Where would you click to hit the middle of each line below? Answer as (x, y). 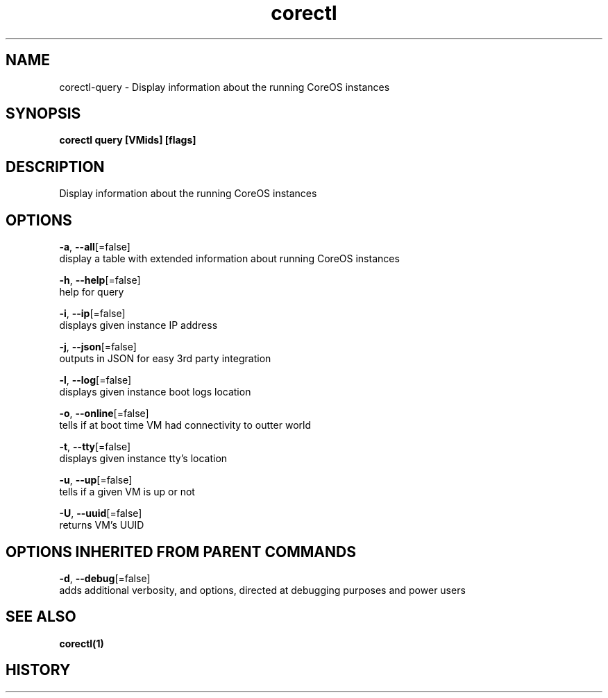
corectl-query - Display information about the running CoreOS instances (225, 87)
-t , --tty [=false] (95, 447)
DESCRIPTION (55, 167)
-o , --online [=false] (104, 414)
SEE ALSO (41, 617)
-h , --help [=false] (100, 280)
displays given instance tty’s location (143, 459)
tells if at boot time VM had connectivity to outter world (185, 425)
